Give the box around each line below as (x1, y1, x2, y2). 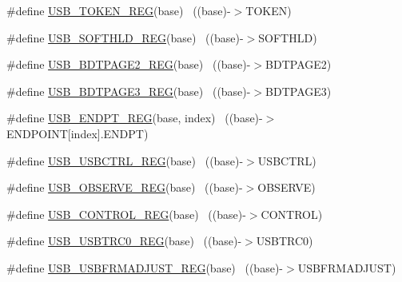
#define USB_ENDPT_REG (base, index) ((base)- (6, 109, 263, 126)
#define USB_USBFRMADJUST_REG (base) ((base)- (6, 259, 283, 276)
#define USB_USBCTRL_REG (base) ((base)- (6, 152, 244, 169)
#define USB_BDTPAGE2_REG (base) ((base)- (6, 56, 251, 73)
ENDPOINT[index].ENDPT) (6, 125, 149, 141)
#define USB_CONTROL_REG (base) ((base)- (6, 205, 246, 222)
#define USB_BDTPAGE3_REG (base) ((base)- (6, 82, 251, 99)
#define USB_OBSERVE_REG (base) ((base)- (6, 179, 243, 196)
